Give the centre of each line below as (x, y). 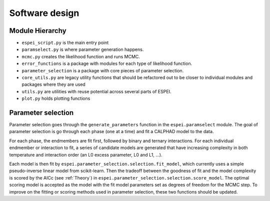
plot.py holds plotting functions (56, 99)
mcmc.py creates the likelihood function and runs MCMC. (81, 56)
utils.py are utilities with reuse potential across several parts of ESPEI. (96, 91)
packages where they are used (54, 84)
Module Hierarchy (38, 31)
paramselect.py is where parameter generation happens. (83, 49)
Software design (44, 13)
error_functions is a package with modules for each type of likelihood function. (107, 64)
